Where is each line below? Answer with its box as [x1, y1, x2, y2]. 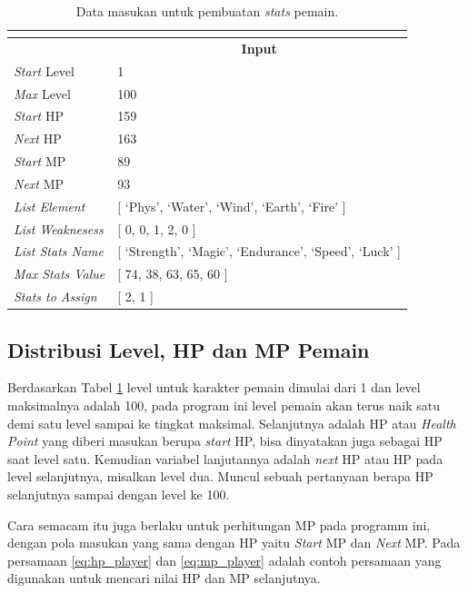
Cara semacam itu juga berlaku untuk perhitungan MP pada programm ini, [7, 515, 431, 534]
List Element [14, 196, 85, 215]
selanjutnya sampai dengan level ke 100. [7, 484, 230, 503]
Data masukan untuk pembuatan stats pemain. [75, 2, 339, 20]
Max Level [14, 84, 71, 103]
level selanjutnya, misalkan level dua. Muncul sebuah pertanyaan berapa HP [7, 467, 433, 486]
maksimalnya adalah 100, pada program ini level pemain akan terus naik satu [7, 396, 440, 415]
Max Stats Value [14, 264, 105, 283]
